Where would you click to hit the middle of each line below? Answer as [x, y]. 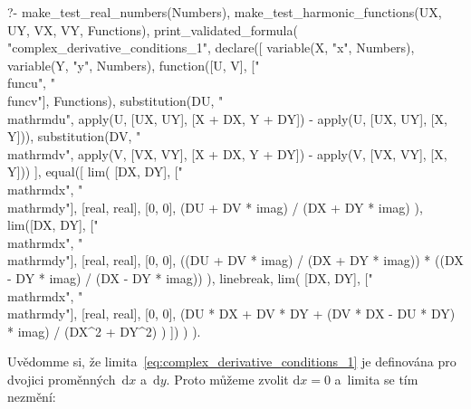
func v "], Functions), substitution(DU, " [115, 100]
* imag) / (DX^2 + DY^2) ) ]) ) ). [104, 331]
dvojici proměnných [62, 379]
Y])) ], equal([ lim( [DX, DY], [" [95, 171]
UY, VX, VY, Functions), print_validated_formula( [153, 29]
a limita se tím [376, 379]
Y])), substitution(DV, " [74, 136]
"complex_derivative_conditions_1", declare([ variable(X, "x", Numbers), [211, 48]
